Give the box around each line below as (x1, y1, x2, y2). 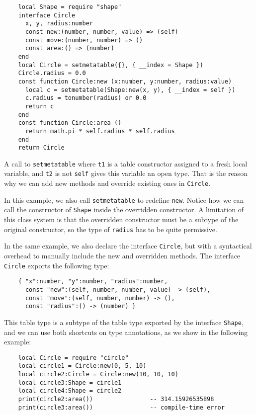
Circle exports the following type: (4, 260, 109, 270)
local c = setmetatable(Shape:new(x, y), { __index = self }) (25, 86, 236, 93)
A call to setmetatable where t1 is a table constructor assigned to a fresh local (4, 158, 248, 168)
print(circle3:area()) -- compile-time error (18, 404, 225, 411)
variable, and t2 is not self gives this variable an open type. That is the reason (4, 168, 248, 178)
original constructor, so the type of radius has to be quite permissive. (4, 224, 217, 234)
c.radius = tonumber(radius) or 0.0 (25, 94, 147, 102)
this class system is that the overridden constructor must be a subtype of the (4, 214, 239, 225)
